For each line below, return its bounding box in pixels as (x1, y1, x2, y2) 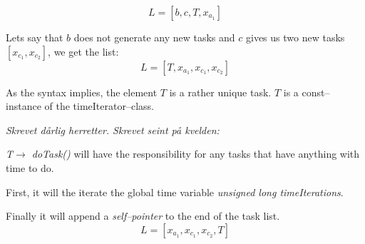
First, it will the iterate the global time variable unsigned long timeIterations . (6, 184, 344, 199)
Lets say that (6, 30, 63, 44)
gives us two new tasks (245, 30, 345, 44)
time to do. (6, 160, 54, 175)
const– (302, 84, 330, 99)
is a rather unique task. (169, 84, 272, 99)
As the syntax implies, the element (6, 84, 158, 99)
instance (6, 98, 41, 113)
